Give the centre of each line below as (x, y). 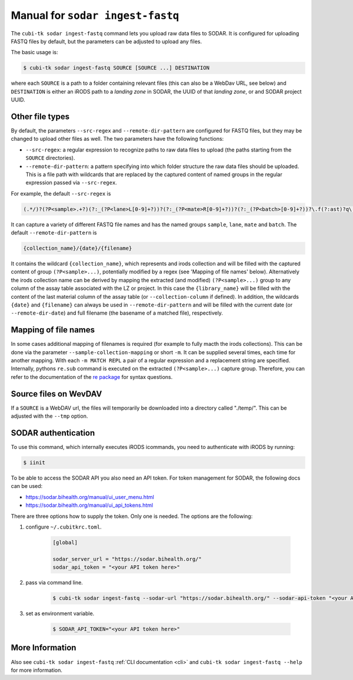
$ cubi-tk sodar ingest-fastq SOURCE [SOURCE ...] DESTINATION (116, 68)
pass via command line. (54, 583)
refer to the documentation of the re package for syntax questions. (92, 377)
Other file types (40, 116)
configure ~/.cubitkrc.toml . (64, 527)
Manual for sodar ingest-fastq (95, 15)
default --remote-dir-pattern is (54, 233)
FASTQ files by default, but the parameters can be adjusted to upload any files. (106, 41)
